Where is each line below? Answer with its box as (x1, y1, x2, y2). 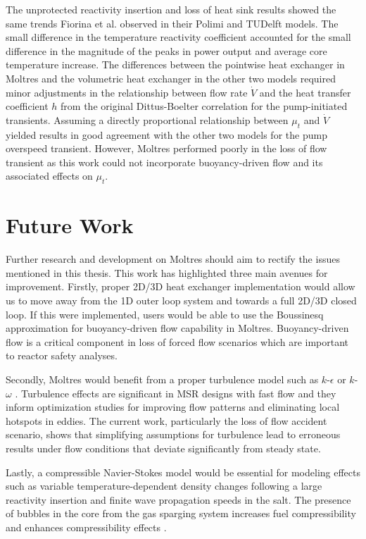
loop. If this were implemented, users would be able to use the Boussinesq (6, 306, 324, 321)
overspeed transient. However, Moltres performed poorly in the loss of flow (6, 141, 327, 156)
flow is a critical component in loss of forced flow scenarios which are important (6, 334, 349, 349)
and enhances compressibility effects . (6, 519, 167, 534)
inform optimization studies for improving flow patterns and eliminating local (6, 399, 340, 414)
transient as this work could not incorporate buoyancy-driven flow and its (6, 154, 323, 169)
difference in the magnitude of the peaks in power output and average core (6, 43, 327, 58)
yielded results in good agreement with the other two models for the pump (6, 127, 327, 142)
